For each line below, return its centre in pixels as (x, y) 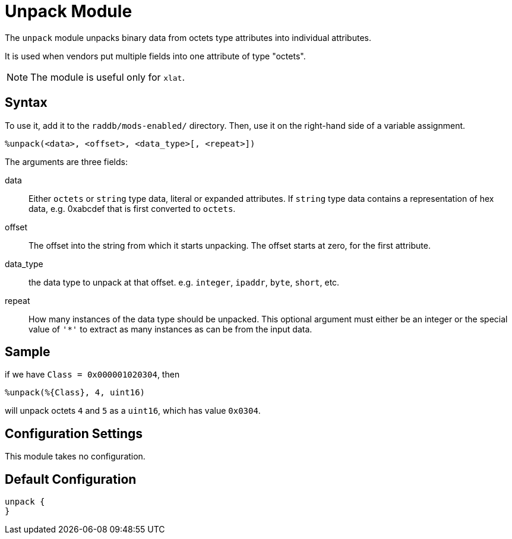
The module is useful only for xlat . (108, 77)
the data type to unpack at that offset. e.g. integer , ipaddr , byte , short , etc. (184, 282)
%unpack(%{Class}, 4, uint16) (75, 393)
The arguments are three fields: (66, 161)
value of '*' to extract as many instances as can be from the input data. (170, 329)
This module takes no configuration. (75, 456)
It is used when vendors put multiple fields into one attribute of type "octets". (155, 56)
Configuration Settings (74, 433)
